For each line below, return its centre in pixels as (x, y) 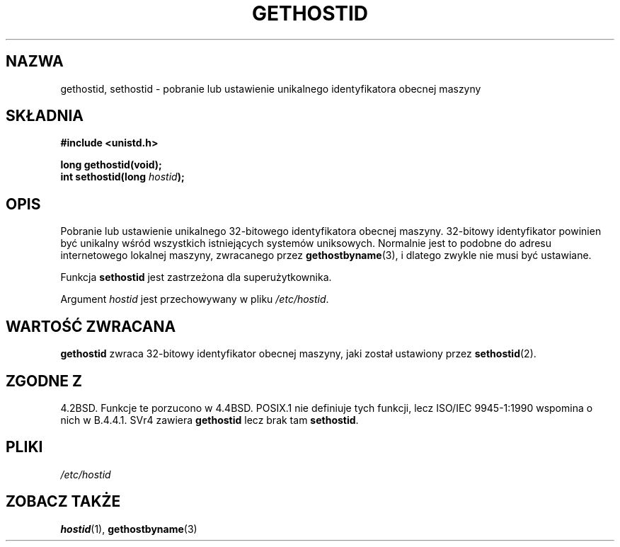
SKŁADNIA (45, 116)
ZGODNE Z (44, 381)
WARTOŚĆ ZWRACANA (91, 326)
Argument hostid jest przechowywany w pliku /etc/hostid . (195, 299)
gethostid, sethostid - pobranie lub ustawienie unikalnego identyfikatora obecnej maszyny (271, 88)
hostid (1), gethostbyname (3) (129, 529)
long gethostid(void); (111, 165)
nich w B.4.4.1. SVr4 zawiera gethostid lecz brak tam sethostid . (209, 420)
